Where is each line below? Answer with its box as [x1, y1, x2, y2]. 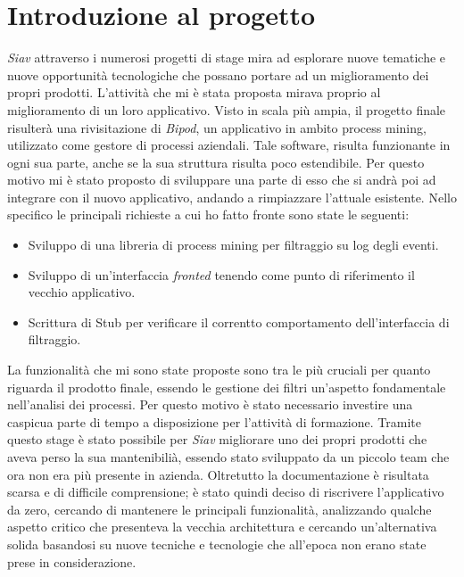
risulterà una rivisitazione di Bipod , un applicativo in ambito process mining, [7, 118, 427, 136]
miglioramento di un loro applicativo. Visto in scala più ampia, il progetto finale [7, 100, 446, 119]
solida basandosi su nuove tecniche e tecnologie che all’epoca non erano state [7, 534, 427, 553]
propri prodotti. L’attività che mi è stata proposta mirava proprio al [7, 83, 381, 102]
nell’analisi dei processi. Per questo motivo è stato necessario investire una [7, 395, 413, 414]
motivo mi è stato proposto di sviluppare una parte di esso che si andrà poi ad [7, 170, 436, 189]
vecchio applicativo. [28, 283, 136, 301]
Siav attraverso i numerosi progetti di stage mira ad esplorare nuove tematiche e [7, 48, 446, 67]
